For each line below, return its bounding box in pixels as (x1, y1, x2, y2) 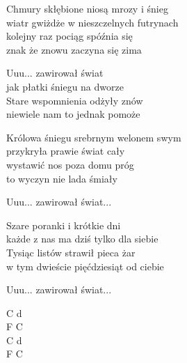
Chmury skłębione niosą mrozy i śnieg (6, 1, 168, 15)
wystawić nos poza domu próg (6, 157, 134, 171)
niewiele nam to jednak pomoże (6, 107, 140, 121)
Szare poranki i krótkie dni (6, 217, 121, 232)
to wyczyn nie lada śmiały (6, 171, 117, 185)
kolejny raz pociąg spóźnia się (6, 29, 133, 43)
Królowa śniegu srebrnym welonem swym (6, 130, 181, 144)
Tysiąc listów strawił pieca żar (6, 245, 136, 259)
